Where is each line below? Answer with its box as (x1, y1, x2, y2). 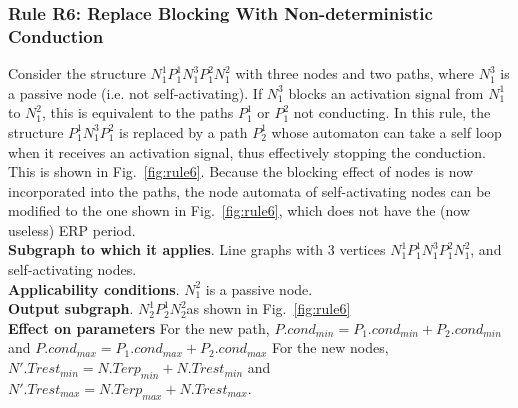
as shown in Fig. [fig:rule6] (186, 298, 351, 319)
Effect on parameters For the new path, (8, 317, 270, 338)
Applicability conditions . (8, 278, 180, 299)
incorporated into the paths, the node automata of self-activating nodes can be (8, 180, 491, 201)
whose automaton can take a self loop (271, 121, 502, 142)
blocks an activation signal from (288, 82, 484, 103)
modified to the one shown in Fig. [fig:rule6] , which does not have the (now (8, 200, 471, 221)
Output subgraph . (8, 298, 134, 319)
